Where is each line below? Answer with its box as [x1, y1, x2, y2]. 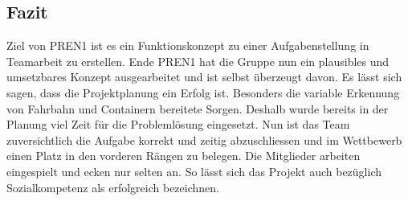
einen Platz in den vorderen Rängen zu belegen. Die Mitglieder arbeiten [6, 147, 361, 164]
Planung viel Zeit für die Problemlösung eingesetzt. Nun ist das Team [6, 116, 350, 133]
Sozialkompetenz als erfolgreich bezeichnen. [6, 178, 219, 195]
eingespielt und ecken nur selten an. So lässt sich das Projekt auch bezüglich [6, 162, 381, 179]
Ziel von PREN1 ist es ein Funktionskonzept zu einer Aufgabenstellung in [6, 37, 369, 54]
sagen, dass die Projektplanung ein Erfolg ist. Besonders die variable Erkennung [6, 84, 400, 100]
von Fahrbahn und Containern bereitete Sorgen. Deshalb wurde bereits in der [6, 100, 389, 117]
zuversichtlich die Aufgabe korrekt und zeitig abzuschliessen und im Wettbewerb [6, 131, 402, 148]
